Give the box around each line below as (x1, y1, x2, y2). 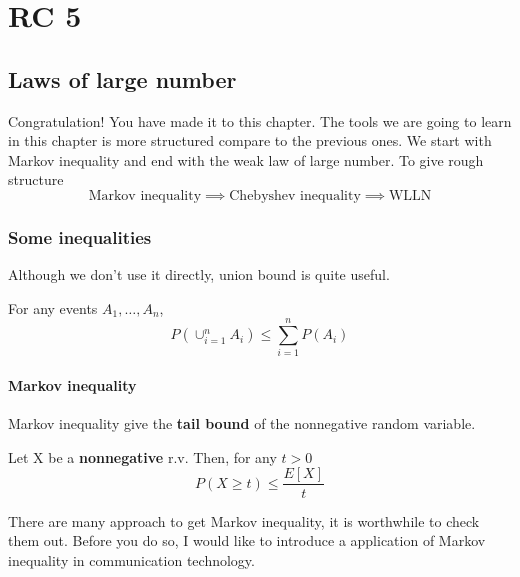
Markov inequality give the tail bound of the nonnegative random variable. (8, 413, 476, 434)
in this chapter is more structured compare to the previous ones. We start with (8, 130, 492, 151)
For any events (8, 297, 98, 318)
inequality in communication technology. (8, 549, 255, 570)
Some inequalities (8, 224, 152, 249)
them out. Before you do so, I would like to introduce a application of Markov (8, 530, 486, 551)
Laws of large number (8, 63, 237, 94)
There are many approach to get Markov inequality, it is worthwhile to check (8, 510, 480, 531)
